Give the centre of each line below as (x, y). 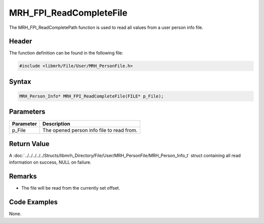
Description (56, 124)
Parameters (27, 112)
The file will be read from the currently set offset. (71, 188)
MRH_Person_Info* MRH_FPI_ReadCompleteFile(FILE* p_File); (91, 96)
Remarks (23, 176)
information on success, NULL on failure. (50, 162)
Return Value (29, 144)
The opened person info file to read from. (90, 130)
